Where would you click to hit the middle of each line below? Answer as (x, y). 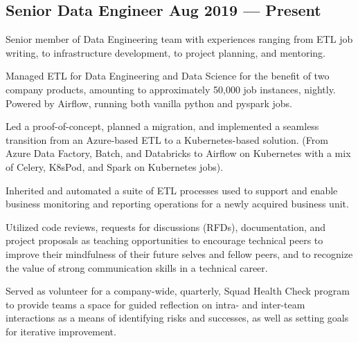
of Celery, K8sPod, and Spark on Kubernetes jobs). (115, 166)
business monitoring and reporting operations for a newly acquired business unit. (177, 204)
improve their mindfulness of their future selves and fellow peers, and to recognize (179, 253)
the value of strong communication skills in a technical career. (137, 267)
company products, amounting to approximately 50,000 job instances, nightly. (171, 89)
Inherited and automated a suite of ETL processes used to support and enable (172, 190)
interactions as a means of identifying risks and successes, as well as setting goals (177, 318)
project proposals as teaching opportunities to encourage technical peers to (164, 240)
